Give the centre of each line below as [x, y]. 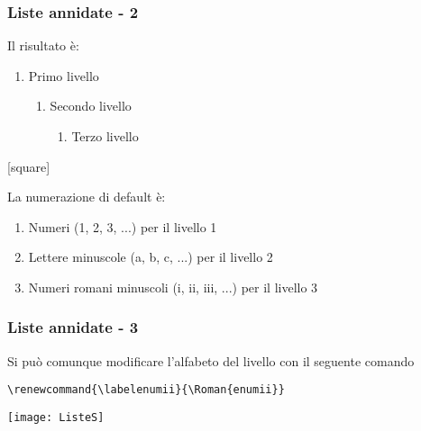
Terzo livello [105, 136]
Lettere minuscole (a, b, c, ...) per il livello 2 [151, 257]
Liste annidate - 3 [73, 327]
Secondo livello [91, 106]
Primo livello [64, 75]
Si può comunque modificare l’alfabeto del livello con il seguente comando [211, 360]
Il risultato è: [43, 45]
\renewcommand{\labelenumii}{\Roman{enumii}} [146, 390]
